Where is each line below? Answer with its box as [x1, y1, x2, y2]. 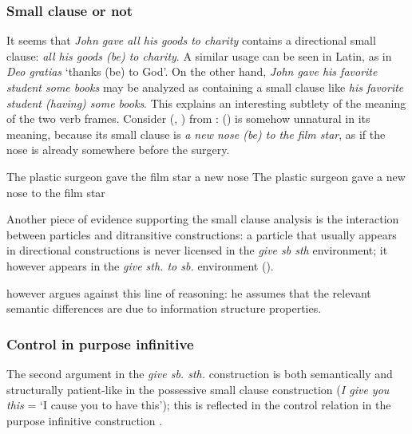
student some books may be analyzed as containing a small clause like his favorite [6, 79, 404, 95]
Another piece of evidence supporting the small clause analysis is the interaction [6, 211, 399, 227]
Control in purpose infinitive [6, 333, 194, 353]
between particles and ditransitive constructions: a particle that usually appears [6, 226, 397, 243]
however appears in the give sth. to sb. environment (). [6, 257, 274, 274]
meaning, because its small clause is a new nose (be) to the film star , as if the [6, 125, 386, 142]
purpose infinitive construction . [6, 412, 163, 428]
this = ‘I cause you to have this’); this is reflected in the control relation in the [6, 397, 391, 413]
